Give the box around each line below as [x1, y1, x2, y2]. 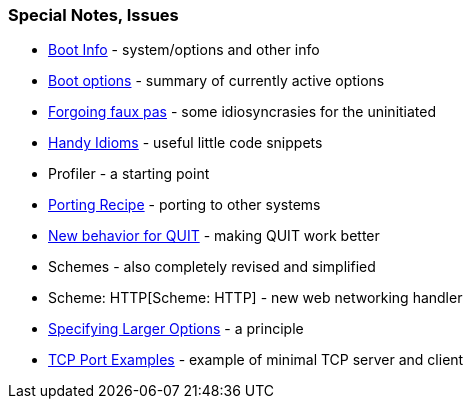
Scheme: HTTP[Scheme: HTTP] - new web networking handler [48, 289, 463, 307]
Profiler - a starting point [48, 165, 210, 183]
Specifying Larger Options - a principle [48, 320, 304, 338]
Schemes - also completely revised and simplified [48, 258, 376, 276]
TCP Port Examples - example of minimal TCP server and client [48, 351, 464, 369]
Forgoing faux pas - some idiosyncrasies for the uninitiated [48, 103, 437, 121]
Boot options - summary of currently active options [48, 72, 385, 90]
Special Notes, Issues [8, 5, 179, 25]
